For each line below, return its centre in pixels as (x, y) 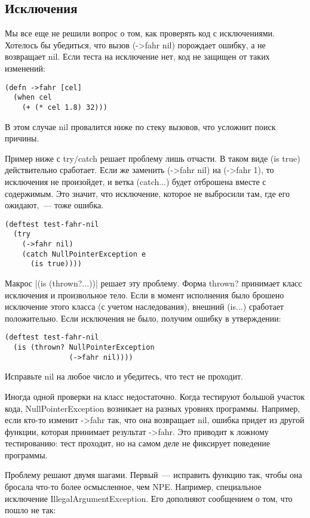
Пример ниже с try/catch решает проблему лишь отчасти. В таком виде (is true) (153, 158)
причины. (22, 138)
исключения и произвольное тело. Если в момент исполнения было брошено (145, 295)
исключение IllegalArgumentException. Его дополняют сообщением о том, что (149, 498)
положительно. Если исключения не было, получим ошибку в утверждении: (143, 318)
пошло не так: (30, 510)
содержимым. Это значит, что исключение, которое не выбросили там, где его (147, 193)
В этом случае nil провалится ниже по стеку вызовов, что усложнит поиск (140, 126)
